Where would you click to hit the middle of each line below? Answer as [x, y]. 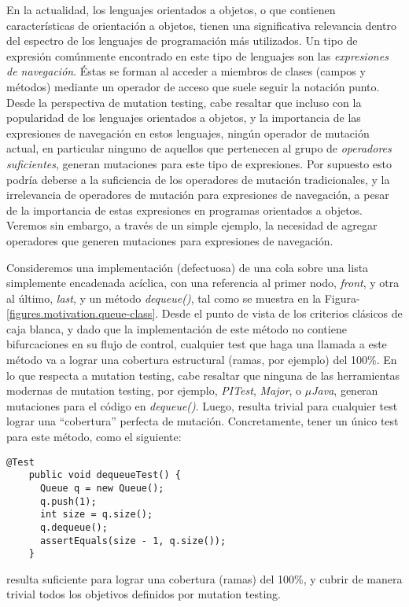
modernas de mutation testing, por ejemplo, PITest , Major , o [154, 390]
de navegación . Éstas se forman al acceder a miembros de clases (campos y [186, 71]
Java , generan [345, 390]
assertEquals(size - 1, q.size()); [133, 541]
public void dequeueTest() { [105, 475]
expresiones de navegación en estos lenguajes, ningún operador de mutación [188, 132]
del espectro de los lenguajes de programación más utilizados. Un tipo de [182, 40]
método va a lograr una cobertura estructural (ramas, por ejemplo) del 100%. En [202, 360]
